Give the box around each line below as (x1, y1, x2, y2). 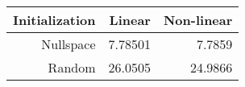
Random (48, 58, 96, 77)
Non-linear (163, 10, 233, 29)
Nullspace (41, 35, 96, 53)
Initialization (13, 10, 96, 29)
